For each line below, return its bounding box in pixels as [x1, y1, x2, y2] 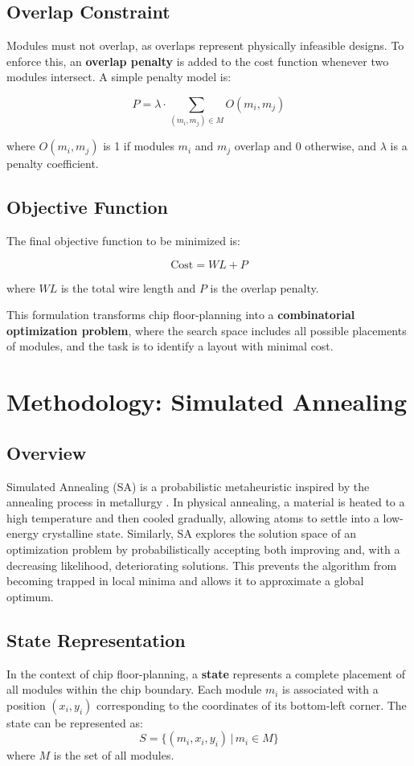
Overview [6, 440, 87, 465]
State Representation [6, 627, 186, 652]
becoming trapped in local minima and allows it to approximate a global [6, 572, 364, 589]
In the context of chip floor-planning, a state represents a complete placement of [6, 665, 405, 682]
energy [6, 525, 39, 542]
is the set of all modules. [53, 747, 174, 764]
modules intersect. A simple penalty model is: [6, 68, 232, 85]
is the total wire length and [60, 279, 196, 296]
